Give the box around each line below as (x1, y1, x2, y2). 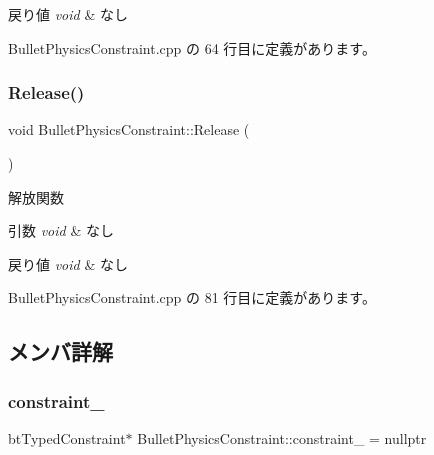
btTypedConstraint (8, 427, 126, 448)
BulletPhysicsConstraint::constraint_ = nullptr (137, 427, 427, 448)
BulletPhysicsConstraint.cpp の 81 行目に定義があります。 (8, 287, 376, 308)
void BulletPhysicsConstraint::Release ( (8, 119, 250, 140)
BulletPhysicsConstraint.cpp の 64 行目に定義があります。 (8, 37, 376, 58)
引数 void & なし (8, 220, 114, 241)
